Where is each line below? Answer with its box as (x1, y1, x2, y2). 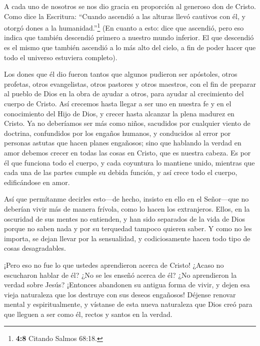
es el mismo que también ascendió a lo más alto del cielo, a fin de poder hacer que (4, 42, 256, 53)
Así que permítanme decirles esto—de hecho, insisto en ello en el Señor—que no (4, 194, 249, 204)
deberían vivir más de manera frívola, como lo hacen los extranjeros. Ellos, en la (4, 203, 250, 214)
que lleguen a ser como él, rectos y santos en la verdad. (4, 308, 172, 319)
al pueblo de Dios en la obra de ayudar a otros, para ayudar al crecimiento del (4, 88, 244, 99)
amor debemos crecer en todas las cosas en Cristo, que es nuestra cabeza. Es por (4, 147, 251, 157)
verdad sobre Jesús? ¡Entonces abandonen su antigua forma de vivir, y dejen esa (4, 279, 250, 290)
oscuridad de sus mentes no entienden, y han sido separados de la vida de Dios (4, 213, 245, 224)
